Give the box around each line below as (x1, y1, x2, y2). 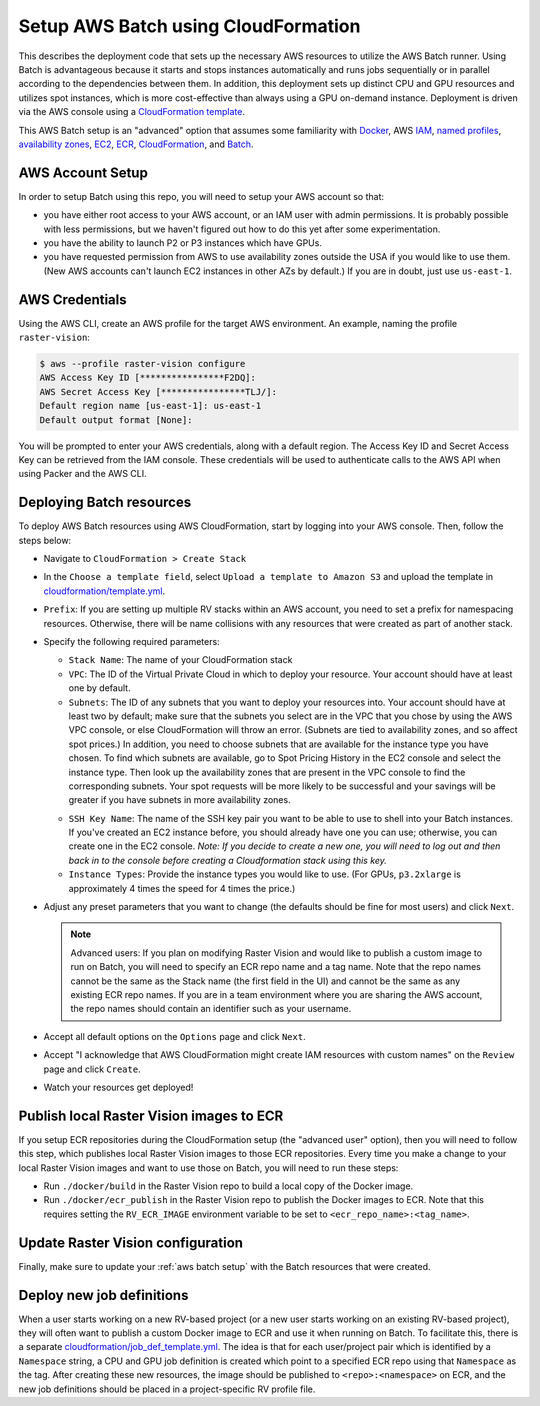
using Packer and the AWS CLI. (18, 468, 147, 480)
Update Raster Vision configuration (18, 1234, 244, 1251)
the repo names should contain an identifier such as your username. (70, 1003, 352, 1015)
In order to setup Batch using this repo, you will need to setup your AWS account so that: (18, 190, 385, 202)
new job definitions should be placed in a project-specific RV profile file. (18, 1383, 316, 1395)
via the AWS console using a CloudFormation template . (18, 106, 245, 118)
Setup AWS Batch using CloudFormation (18, 15, 361, 37)
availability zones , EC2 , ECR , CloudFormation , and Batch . (18, 138, 254, 150)
